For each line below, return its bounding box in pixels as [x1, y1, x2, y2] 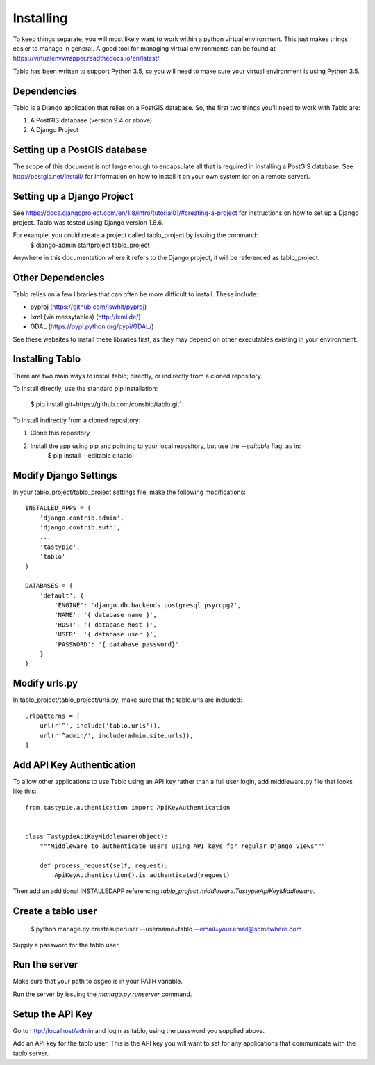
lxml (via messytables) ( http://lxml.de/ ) [30, 312, 141, 321]
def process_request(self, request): [39, 861, 168, 870]
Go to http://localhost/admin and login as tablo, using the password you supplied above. [12, 1026, 265, 1034]
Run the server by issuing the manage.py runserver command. [12, 990, 192, 998]
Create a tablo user [12, 905, 97, 917]
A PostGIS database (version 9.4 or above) [30, 116, 153, 125]
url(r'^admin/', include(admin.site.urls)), [39, 731, 194, 739]
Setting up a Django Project [12, 190, 133, 202]
